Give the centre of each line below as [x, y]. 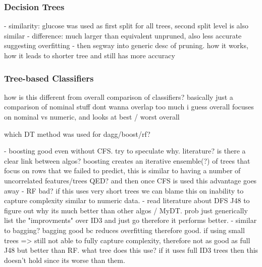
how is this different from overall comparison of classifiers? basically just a [119, 97]
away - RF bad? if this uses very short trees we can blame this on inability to [124, 190]
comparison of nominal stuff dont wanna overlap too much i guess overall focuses [129, 107]
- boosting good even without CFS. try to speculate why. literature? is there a [125, 151]
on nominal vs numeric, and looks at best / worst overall [92, 117]
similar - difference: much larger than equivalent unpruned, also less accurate [123, 35]
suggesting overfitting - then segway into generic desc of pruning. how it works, [126, 45]
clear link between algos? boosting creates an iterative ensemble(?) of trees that [127, 160]
